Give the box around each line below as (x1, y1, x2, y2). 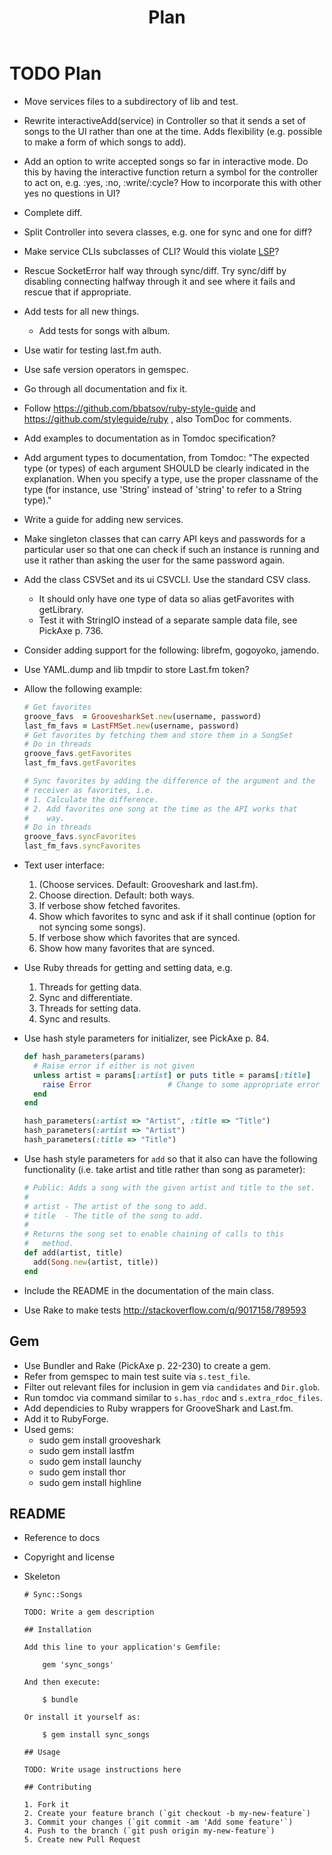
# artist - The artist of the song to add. (23, 1201, 209, 1211)
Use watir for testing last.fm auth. (23, 344, 162, 356)
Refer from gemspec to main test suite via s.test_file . (23, 1370, 251, 1382)
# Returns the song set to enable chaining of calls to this (23, 1229, 285, 1240)
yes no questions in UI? (23, 187, 121, 199)
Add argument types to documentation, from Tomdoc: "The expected (23, 451, 310, 463)
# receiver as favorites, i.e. (23, 785, 155, 795)
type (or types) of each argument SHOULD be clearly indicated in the (23, 462, 310, 474)
